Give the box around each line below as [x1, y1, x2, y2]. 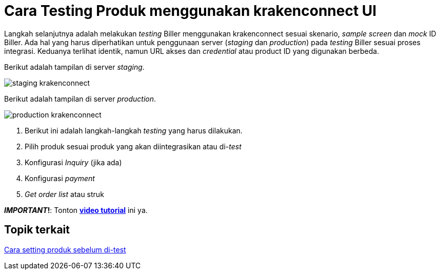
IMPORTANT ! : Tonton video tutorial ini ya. [4, 205, 148, 214]
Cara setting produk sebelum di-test [4, 245, 126, 254]
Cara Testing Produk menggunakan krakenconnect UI [4, 2, 377, 19]
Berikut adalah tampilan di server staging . [4, 62, 145, 71]
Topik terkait [4, 223, 70, 237]
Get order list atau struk [25, 189, 104, 199]
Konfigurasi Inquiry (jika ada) [25, 158, 122, 167]
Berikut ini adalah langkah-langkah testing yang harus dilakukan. [25, 126, 243, 135]
